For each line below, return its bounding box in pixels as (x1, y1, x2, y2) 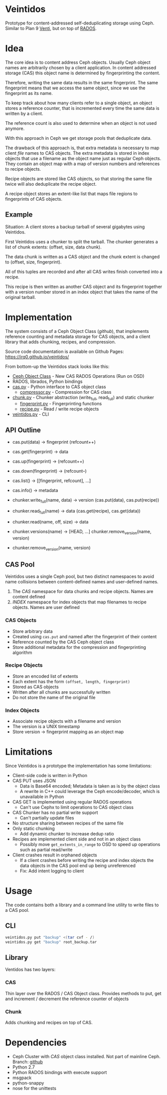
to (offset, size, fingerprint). (5, 259, 62, 265)
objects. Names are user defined (12, 604, 80, 610)
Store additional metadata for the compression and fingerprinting (12, 644, 146, 650)
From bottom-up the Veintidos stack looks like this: (5, 363, 110, 369)
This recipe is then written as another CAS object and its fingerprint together (5, 283, 163, 289)
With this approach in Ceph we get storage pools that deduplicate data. (5, 135, 152, 141)
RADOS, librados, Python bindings (12, 378, 83, 384)
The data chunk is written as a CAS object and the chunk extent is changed (5, 254, 160, 260)
